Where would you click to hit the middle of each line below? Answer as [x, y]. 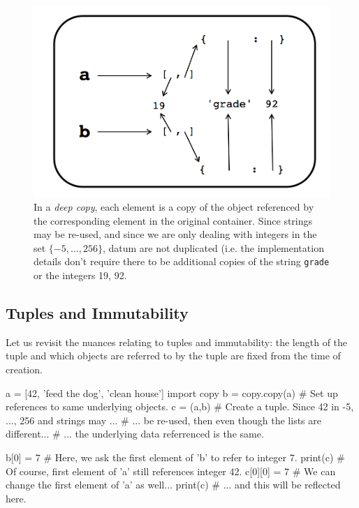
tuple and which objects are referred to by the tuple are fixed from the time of [173, 356]
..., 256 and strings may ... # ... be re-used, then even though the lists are [163, 420]
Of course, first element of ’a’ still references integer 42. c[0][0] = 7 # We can [171, 471]
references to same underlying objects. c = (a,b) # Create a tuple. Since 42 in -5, [180, 406]
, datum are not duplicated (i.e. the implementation [213, 247]
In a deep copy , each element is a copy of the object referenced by [174, 207]
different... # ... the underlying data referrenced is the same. [135, 434]
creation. [24, 369]
